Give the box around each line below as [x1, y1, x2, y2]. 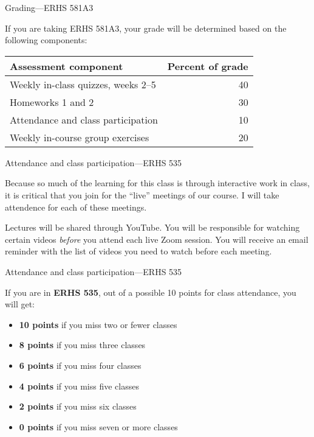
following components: [5, 33, 87, 46]
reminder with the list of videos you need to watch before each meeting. [5, 245, 272, 257]
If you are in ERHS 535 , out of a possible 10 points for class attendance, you [5, 285, 296, 298]
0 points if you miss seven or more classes [19, 420, 178, 433]
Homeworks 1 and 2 [10, 94, 94, 109]
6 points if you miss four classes [19, 358, 142, 371]
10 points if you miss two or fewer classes [19, 318, 177, 330]
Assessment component [10, 58, 123, 73]
